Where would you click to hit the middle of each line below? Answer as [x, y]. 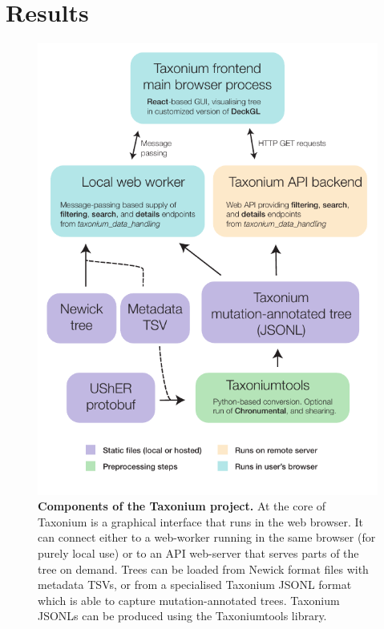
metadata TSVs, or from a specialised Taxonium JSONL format [195, 585]
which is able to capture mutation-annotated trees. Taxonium [189, 600]
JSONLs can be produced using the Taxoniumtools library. [182, 616]
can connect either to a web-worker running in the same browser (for [207, 537]
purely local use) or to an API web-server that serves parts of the [198, 553]
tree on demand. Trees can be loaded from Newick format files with [203, 569]
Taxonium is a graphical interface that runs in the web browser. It [201, 521]
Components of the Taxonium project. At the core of [182, 506]
